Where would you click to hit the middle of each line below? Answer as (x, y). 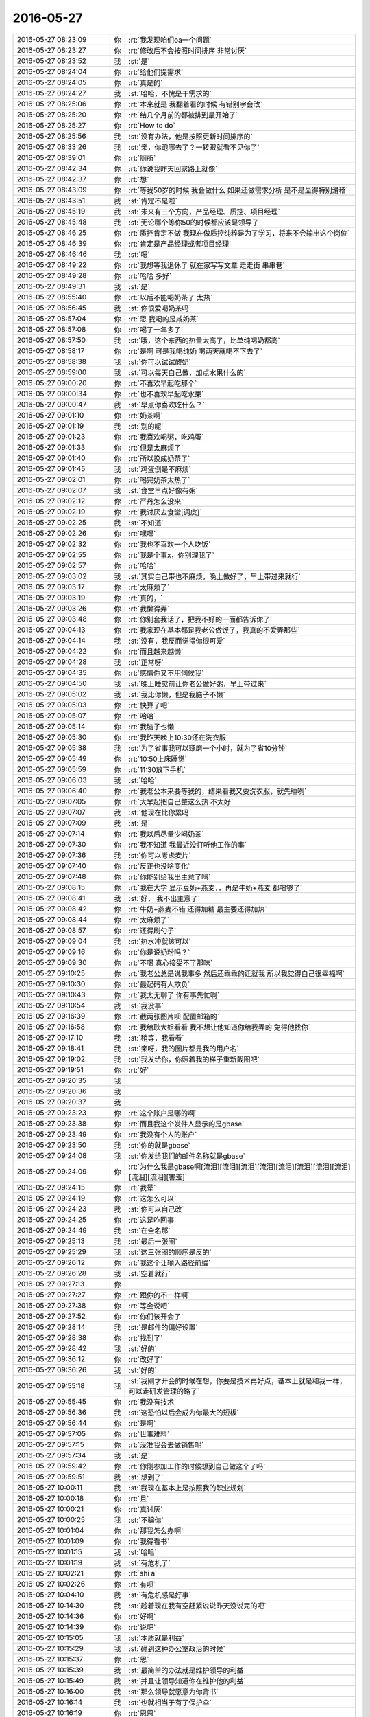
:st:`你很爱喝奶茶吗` (160, 308)
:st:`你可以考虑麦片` (160, 855)
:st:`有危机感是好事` (160, 1595)
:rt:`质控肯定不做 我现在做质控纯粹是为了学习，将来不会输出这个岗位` (239, 233)
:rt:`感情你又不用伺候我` (166, 673)
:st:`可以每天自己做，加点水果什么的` (187, 372)
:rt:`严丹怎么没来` (156, 501)
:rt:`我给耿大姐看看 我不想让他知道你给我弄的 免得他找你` (220, 1027)
